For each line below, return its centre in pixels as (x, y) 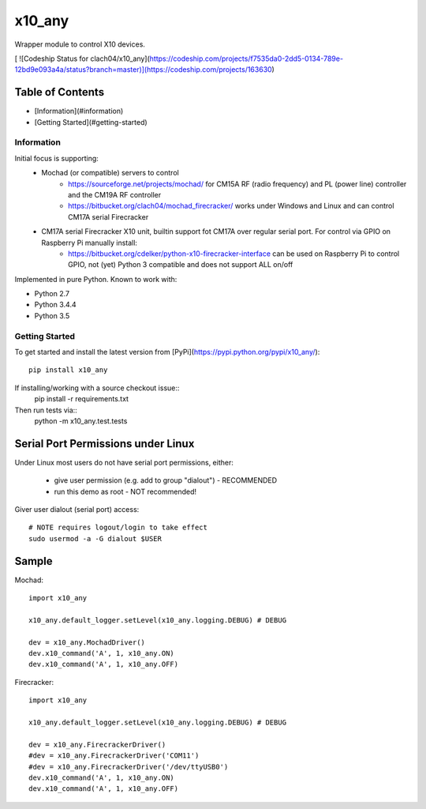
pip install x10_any (68, 370)
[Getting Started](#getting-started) (91, 122)
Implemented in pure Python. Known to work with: (96, 279)
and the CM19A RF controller (115, 194)
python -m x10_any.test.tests (81, 421)
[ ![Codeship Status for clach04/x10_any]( (82, 58)
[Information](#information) (79, 111)
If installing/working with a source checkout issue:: (97, 388)
